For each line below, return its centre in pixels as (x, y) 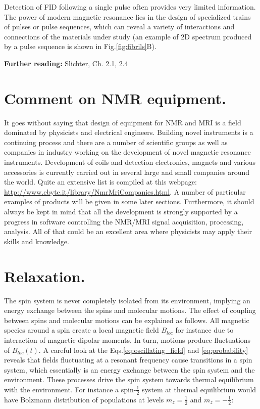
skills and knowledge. (37, 241)
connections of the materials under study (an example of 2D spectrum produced (128, 36)
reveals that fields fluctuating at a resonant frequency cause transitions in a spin (128, 360)
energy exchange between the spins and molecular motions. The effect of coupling (130, 310)
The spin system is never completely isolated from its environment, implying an (127, 300)
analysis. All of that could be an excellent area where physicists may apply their (128, 231)
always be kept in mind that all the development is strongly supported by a (121, 212)
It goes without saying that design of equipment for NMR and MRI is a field (123, 122)
